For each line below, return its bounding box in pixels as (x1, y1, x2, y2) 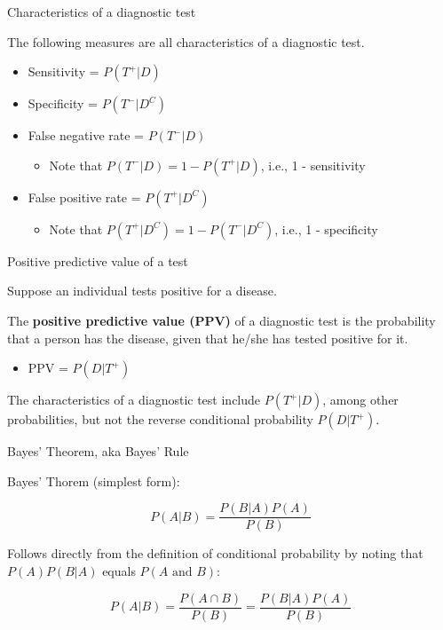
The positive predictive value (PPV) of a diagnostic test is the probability (7, 311, 436, 329)
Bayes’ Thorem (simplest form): (7, 471, 180, 490)
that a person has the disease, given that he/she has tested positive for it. (7, 328, 408, 347)
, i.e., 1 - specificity (274, 219, 378, 238)
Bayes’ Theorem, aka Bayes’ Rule (7, 442, 189, 461)
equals (102, 562, 136, 579)
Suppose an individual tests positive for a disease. (7, 281, 277, 300)
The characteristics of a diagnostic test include (7, 390, 261, 409)
